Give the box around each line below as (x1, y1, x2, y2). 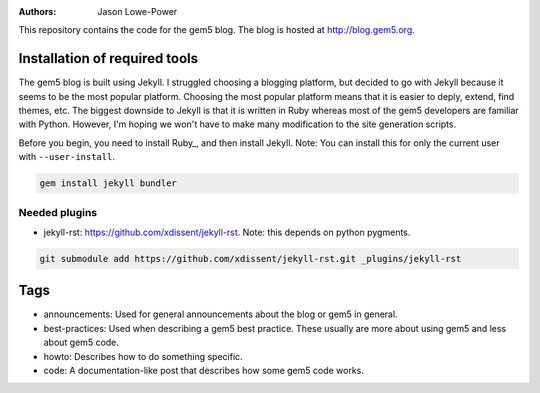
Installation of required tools (18, 50, 199, 67)
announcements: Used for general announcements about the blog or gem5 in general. (43, 308, 399, 320)
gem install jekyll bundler (39, 178, 177, 189)
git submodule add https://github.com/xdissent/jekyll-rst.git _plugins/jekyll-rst (39, 253, 462, 264)
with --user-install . (18, 151, 115, 163)
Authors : (18, 6, 57, 17)
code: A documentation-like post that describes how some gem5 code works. (43, 365, 365, 377)
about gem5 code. (43, 336, 120, 349)
